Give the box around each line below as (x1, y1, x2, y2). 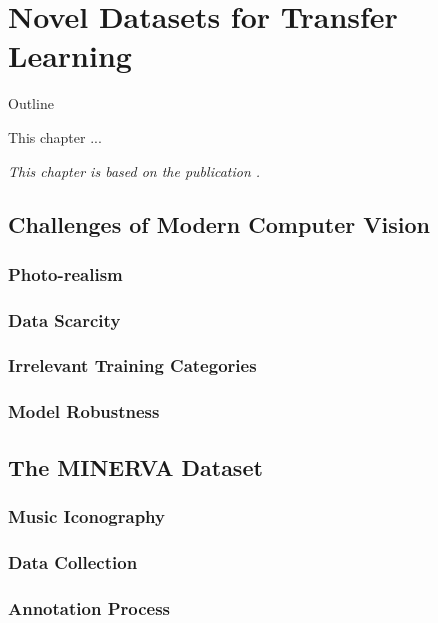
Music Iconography (8, 503, 165, 528)
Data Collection (8, 549, 138, 574)
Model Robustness (8, 399, 160, 424)
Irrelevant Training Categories (8, 353, 257, 378)
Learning (8, 35, 132, 76)
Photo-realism (8, 261, 123, 286)
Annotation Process (8, 595, 171, 620)
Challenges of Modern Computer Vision (8, 209, 430, 240)
